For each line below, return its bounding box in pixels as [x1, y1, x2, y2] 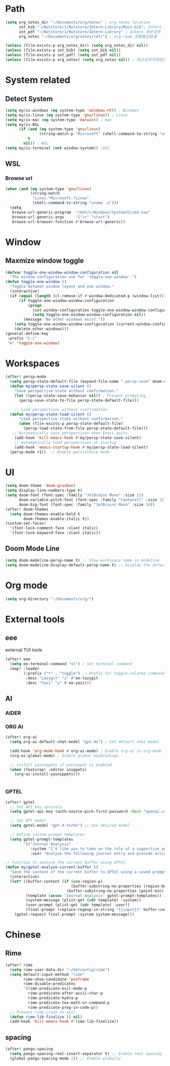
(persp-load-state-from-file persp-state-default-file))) [23, 426, 148, 431]
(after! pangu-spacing [5, 1047, 53, 1052]
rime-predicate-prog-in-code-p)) [27, 1005, 99, 1010]
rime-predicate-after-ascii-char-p [27, 991, 103, 996]
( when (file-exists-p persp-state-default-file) [18, 421, 123, 426]
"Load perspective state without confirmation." [18, 416, 123, 422]
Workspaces [5, 358, 60, 369]
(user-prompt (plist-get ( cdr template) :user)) [25, 902, 130, 907]
